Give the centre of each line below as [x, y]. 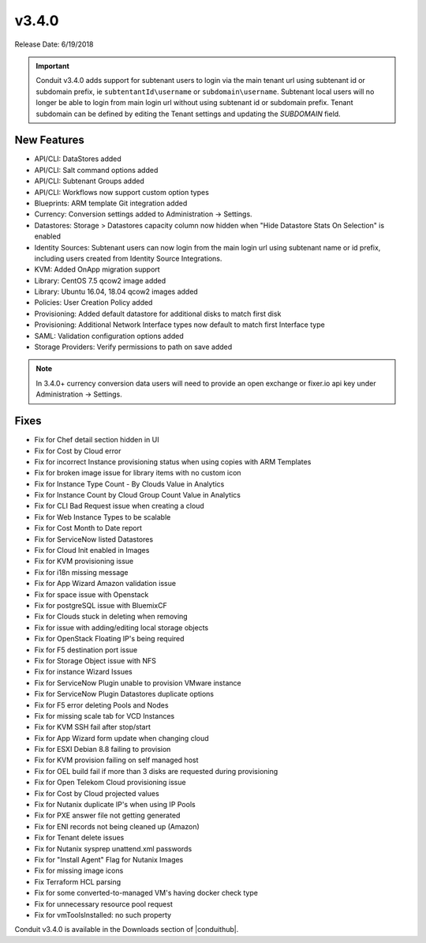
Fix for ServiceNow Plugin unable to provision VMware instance [138, 682]
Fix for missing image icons [79, 871]
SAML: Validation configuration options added [109, 336]
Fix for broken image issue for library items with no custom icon [138, 473]
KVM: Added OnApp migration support [97, 269]
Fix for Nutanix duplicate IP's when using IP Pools [115, 805]
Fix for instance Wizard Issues [84, 672]
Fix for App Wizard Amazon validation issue [105, 584]
